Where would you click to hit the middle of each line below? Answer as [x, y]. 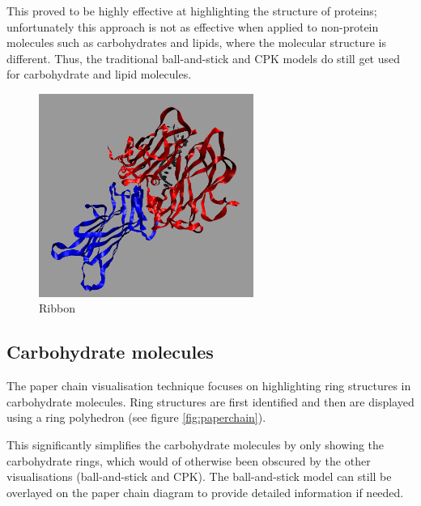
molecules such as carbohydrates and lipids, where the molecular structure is [196, 43]
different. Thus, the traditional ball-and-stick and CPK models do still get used [204, 58]
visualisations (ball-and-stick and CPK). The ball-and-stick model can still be [199, 476]
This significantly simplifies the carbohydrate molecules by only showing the [196, 445]
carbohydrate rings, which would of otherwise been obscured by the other [189, 460]
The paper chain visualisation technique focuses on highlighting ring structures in [209, 386]
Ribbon [57, 308]
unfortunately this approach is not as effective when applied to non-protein [193, 26]
